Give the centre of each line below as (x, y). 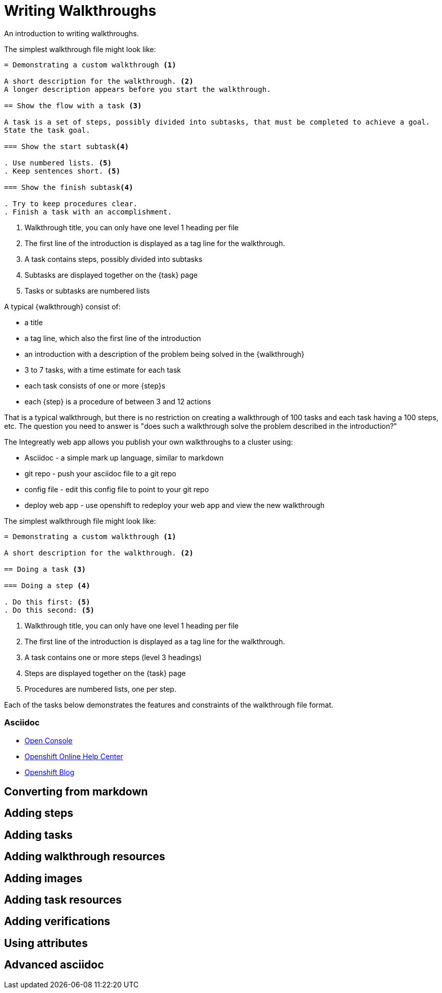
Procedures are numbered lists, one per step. (101, 689)
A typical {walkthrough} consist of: (63, 306)
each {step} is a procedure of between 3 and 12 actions (118, 401)
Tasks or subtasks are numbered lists (87, 290)
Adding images (43, 878)
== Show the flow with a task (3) (73, 105)
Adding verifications (57, 922)
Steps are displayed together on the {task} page (105, 673)
